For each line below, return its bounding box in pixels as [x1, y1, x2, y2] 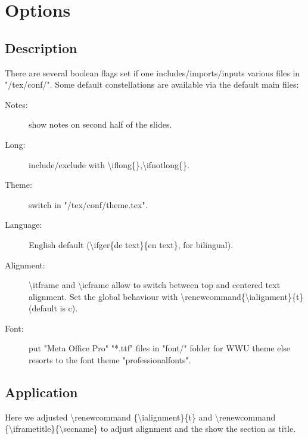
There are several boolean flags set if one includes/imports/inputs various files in [5, 66, 300, 79]
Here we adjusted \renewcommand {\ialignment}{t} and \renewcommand [5, 410, 276, 423]
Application [5, 383, 78, 401]
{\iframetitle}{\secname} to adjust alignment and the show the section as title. [5, 422, 296, 435]
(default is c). [29, 302, 78, 314]
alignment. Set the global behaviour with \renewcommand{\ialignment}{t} [29, 290, 304, 302]
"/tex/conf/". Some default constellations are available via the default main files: [5, 78, 299, 91]
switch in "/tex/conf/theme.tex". [29, 198, 148, 211]
